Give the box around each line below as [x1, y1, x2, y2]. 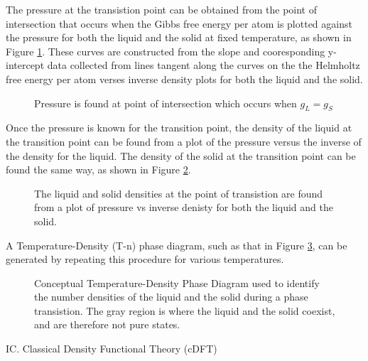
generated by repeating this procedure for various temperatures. [6, 252, 284, 266]
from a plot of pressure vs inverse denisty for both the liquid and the [34, 200, 333, 215]
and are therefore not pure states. [34, 317, 180, 332]
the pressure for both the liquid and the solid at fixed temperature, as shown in [6, 30, 352, 45]
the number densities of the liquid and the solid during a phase [34, 289, 308, 304]
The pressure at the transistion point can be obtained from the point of [6, 2, 317, 16]
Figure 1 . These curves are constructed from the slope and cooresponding [6, 43, 325, 58]
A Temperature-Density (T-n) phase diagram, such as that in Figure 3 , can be [6, 237, 347, 252]
